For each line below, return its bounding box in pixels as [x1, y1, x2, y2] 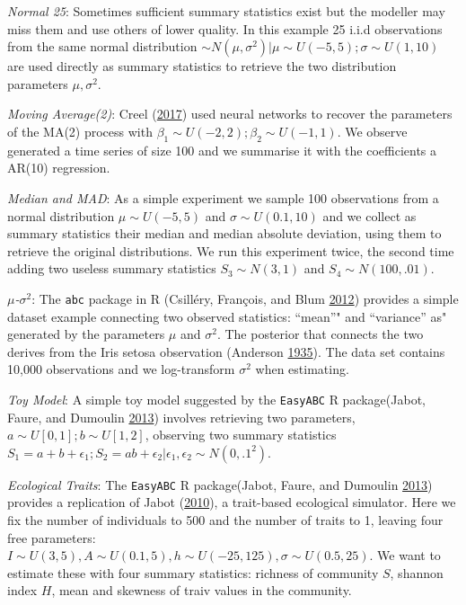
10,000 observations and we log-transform [7, 360, 235, 378]
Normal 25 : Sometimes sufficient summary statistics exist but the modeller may [7, 2, 445, 20]
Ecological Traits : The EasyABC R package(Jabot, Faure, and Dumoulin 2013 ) [7, 475, 433, 494]
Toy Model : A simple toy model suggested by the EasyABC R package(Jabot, [7, 389, 426, 408]
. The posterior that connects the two [216, 325, 424, 343]
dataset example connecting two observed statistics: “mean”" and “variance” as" [7, 307, 447, 325]
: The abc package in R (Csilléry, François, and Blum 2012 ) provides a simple [31, 289, 459, 307]
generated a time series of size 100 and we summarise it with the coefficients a [7, 140, 437, 159]
